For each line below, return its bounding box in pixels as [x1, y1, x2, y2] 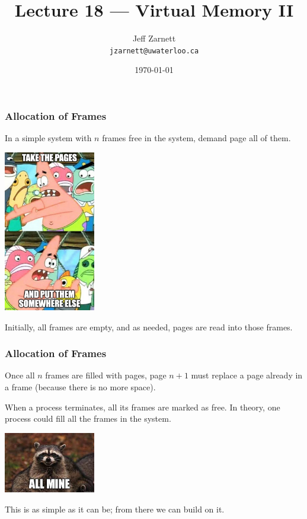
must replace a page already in [191, 369, 303, 381]
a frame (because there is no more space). [5, 380, 156, 393]
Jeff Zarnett [132, 32, 176, 44]
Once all [5, 369, 35, 381]
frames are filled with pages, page [45, 369, 167, 381]
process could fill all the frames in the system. [5, 412, 171, 425]
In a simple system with [5, 132, 92, 144]
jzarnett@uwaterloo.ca [109, 46, 199, 55]
